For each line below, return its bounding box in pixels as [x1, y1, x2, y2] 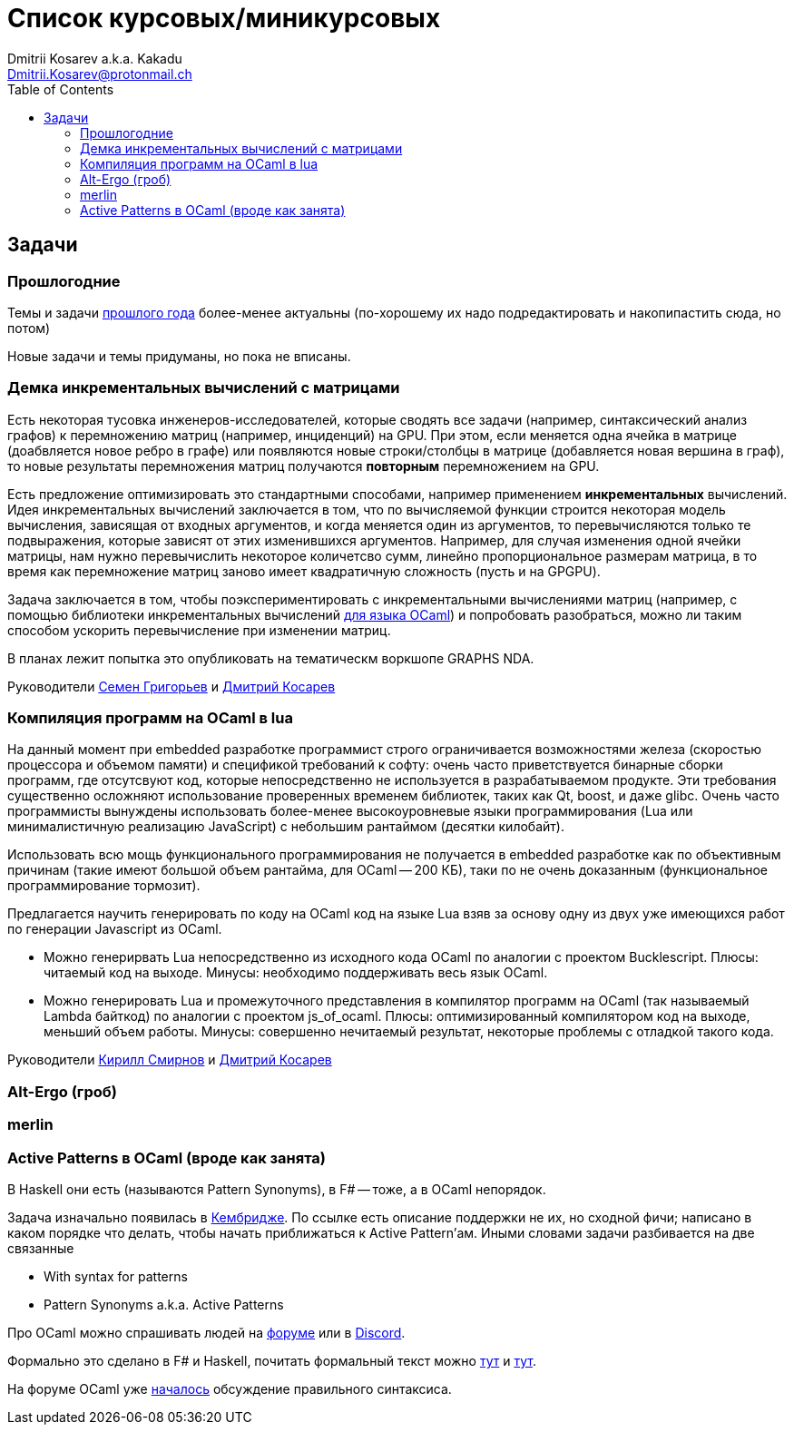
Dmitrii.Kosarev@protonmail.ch [7, 65, 192, 82]
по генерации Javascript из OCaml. [7, 921, 222, 937]
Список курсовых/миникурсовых [7, 3, 441, 34]
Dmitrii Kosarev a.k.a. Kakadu [7, 50, 182, 66]
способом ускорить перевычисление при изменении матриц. [7, 622, 391, 638]
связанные [7, 1240, 74, 1256]
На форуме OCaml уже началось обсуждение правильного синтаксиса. [7, 1380, 452, 1397]
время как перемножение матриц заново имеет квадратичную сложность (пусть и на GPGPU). [7, 563, 601, 579]
